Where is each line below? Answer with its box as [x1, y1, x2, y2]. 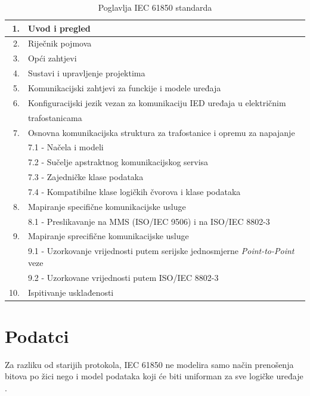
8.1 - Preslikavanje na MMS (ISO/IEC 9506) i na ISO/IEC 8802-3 [27, 215, 270, 227]
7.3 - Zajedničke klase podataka [27, 171, 144, 183]
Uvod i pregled [27, 21, 91, 34]
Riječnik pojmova [27, 37, 92, 49]
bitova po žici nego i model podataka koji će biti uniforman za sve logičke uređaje [5, 370, 303, 382]
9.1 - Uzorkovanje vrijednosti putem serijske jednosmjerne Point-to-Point [27, 245, 294, 257]
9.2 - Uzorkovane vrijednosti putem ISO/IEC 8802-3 [27, 271, 219, 283]
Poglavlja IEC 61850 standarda [98, 1, 212, 13]
